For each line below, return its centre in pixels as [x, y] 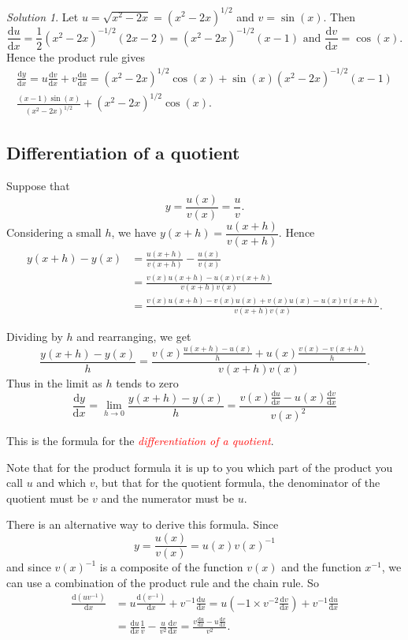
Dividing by [35, 336]
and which [61, 483]
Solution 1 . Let [43, 16]
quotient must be [48, 498]
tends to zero [147, 382]
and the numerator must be [167, 498]
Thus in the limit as [54, 382]
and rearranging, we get [134, 336]
